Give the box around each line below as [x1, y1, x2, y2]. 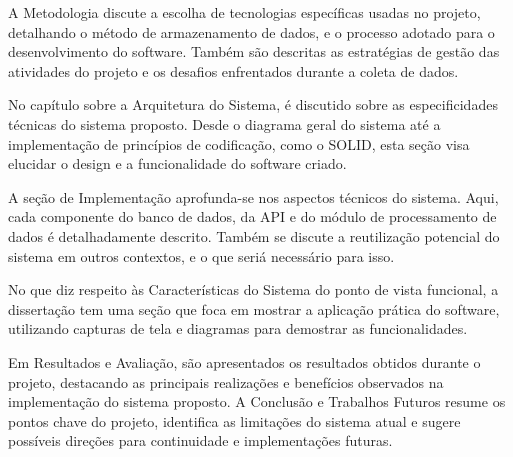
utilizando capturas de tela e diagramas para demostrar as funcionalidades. [8, 318, 468, 339]
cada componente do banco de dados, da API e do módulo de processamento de [8, 206, 497, 227]
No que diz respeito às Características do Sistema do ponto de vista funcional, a [8, 279, 499, 300]
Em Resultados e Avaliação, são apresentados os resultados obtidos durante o [8, 351, 481, 372]
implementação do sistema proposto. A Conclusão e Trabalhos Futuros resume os [8, 391, 506, 412]
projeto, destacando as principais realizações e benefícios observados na [8, 371, 444, 392]
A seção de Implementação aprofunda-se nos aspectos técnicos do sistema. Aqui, [8, 186, 499, 207]
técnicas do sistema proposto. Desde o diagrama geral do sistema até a [8, 113, 441, 134]
